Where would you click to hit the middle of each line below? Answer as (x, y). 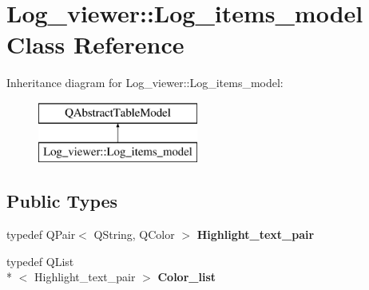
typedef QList (40, 261)
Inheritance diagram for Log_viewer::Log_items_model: (145, 83)
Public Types (62, 201)
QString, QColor (134, 234)
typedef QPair (41, 234)
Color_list (187, 277)
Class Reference (95, 44)
